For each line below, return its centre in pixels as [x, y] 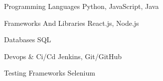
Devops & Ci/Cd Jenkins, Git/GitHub [63, 56]
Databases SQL [28, 40]
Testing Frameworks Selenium [50, 73]
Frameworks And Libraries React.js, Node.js [72, 23]
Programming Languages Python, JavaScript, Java [81, 6]
